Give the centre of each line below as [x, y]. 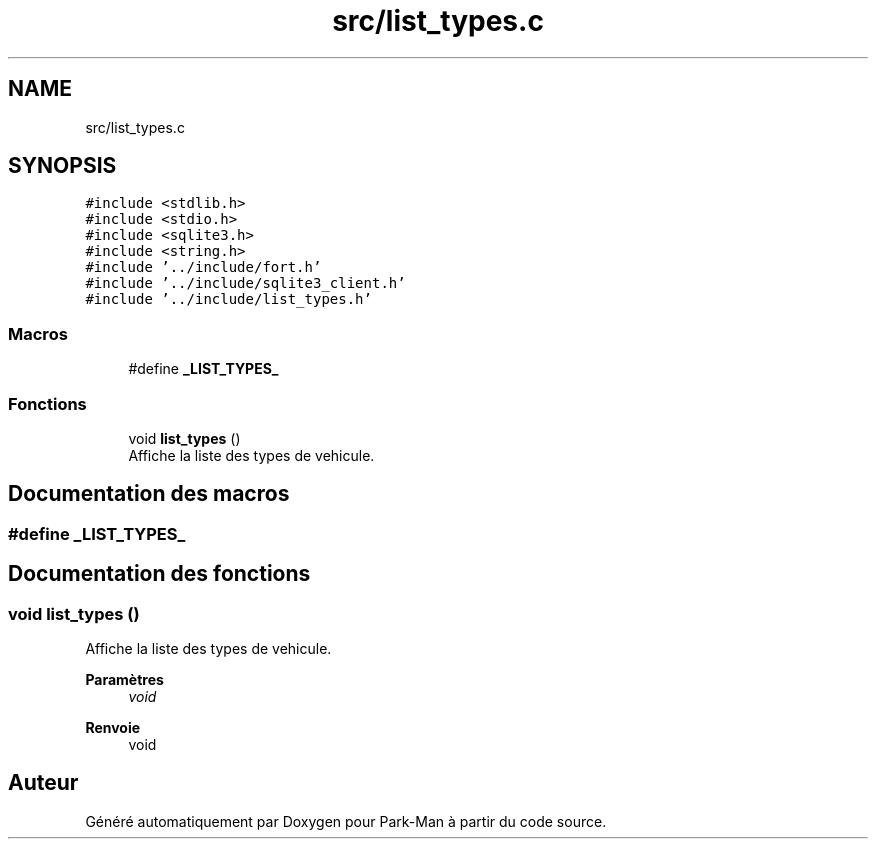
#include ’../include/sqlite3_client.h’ [245, 283]
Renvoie [113, 727]
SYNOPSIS [62, 166]
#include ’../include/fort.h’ [203, 267]
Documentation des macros [149, 494]
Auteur [43, 783]
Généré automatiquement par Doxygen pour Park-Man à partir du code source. [346, 821]
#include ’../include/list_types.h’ [228, 299]
